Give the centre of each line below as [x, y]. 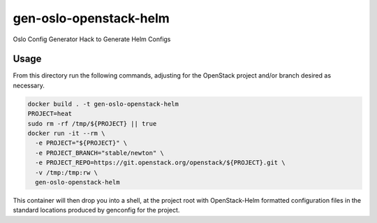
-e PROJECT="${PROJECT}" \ [81, 143]
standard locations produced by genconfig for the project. [96, 210]
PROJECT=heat [50, 114]
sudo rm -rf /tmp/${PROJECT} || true [92, 123]
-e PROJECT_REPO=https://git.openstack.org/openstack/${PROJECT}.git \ [160, 163]
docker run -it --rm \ [66, 133]
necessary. [29, 85]
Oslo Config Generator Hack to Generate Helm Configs [92, 39]
